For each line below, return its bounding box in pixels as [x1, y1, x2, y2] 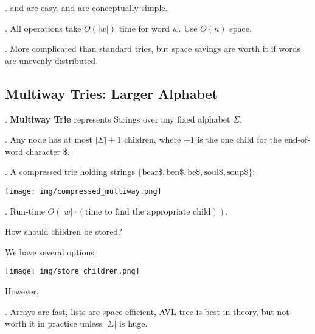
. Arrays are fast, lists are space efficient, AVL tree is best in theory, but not [5, 305, 289, 318]
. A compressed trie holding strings [5, 165, 135, 178]
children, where [124, 133, 181, 146]
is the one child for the [197, 133, 282, 146]
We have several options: [5, 245, 97, 258]
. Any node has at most [5, 133, 93, 146]
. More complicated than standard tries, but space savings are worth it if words [5, 42, 301, 55]
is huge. [119, 317, 148, 330]
